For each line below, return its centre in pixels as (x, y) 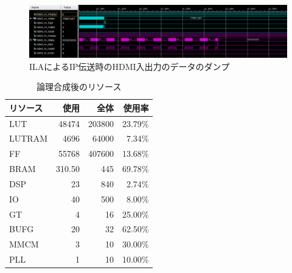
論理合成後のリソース (79, 87)
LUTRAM (28, 138)
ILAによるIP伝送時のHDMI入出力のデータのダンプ (130, 66)
